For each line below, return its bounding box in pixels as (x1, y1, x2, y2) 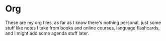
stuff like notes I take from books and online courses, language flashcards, (5, 24, 160, 30)
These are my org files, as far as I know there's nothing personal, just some (5, 19, 161, 25)
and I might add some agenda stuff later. (5, 30, 90, 36)
